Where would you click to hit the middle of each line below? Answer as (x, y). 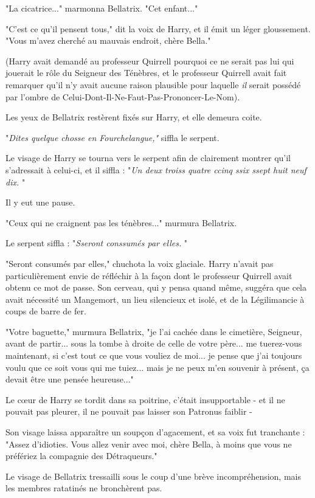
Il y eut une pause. (40, 202)
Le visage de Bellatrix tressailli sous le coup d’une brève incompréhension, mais (153, 476)
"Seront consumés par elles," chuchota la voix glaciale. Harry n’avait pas (140, 263)
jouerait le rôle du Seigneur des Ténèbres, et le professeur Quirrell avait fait (146, 73)
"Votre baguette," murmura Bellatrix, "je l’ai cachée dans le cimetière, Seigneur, (154, 331)
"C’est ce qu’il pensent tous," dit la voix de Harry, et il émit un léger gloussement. (158, 28)
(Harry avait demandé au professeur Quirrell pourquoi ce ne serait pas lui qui (150, 61)
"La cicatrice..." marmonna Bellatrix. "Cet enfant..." (102, 8)
